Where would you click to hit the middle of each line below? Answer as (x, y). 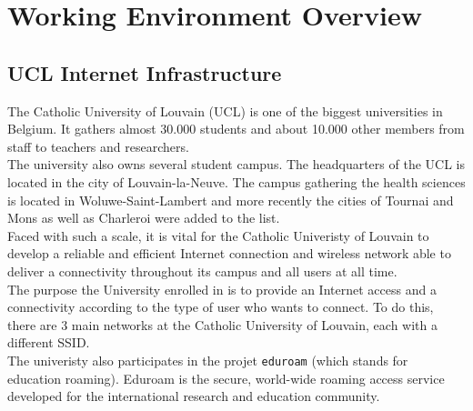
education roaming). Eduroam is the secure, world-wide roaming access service (226, 378)
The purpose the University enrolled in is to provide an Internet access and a (222, 289)
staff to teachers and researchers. (98, 146)
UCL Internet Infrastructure (145, 72)
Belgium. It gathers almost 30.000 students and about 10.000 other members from (236, 129)
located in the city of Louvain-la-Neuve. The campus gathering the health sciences (236, 181)
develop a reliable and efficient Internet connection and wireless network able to (229, 253)
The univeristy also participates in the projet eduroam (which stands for (208, 360)
